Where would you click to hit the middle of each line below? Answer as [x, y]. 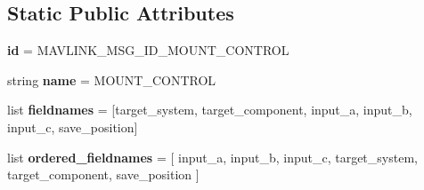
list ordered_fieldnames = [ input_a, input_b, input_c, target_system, [212, 157]
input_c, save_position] [73, 127]
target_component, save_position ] [103, 174]
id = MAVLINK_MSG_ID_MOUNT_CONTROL [148, 50]
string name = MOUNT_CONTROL [112, 79]
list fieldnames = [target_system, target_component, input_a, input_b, [210, 110]
